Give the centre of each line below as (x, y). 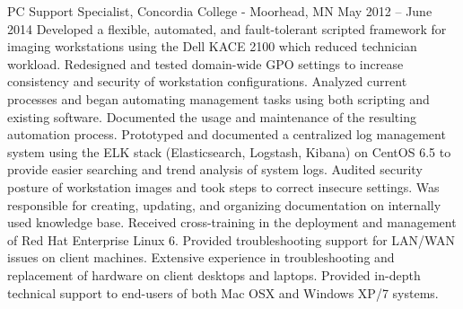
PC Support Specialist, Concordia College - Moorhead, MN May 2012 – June (220, 11)
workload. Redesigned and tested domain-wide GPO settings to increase (205, 63)
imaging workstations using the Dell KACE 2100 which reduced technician (212, 46)
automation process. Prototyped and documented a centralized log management (227, 134)
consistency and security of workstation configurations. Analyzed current (207, 81)
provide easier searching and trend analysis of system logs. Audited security (215, 169)
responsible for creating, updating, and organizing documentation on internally (224, 204)
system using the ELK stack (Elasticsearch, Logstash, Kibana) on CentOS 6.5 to (229, 151)
